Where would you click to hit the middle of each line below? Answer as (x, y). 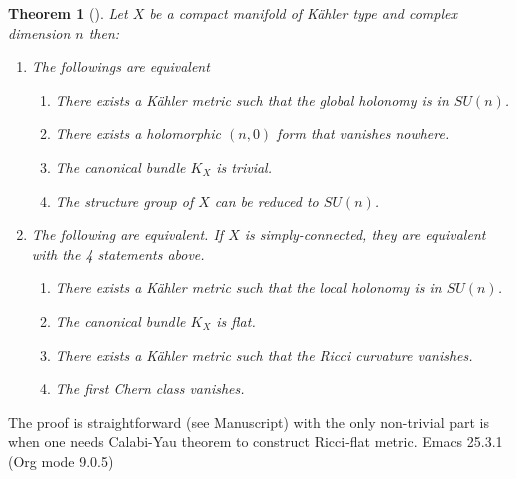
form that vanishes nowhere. (363, 133)
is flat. (236, 320)
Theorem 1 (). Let (68, 13)
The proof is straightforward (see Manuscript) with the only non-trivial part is (248, 421)
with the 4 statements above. (118, 253)
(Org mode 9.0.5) (61, 460)
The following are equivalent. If (127, 234)
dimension (39, 32)
